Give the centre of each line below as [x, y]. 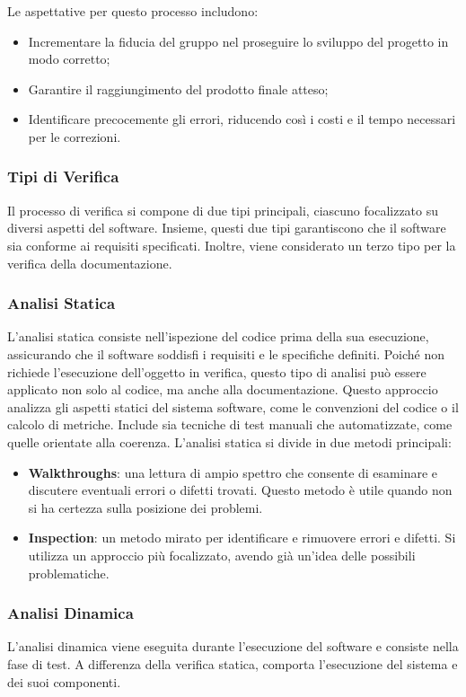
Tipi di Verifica [63, 176]
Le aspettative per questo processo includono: [133, 11]
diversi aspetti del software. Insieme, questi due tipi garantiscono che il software [227, 228]
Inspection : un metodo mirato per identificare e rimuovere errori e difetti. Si [242, 538]
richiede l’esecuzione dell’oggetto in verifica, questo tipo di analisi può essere [217, 371]
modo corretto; [69, 59]
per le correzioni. [75, 136]
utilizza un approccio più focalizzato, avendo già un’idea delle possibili [222, 555]
